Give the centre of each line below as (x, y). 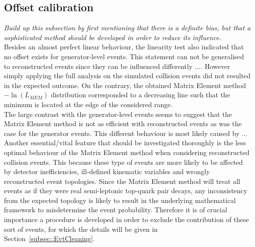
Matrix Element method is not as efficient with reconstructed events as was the (123, 123)
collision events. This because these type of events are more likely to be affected (124, 162)
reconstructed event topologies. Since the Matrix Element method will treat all (122, 181)
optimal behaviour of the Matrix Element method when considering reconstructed (127, 152)
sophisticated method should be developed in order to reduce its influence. (113, 37)
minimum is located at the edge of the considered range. (88, 104)
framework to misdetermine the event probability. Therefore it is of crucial (116, 210)
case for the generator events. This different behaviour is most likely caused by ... (126, 133)
